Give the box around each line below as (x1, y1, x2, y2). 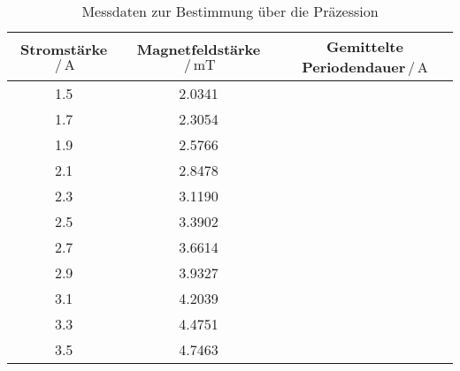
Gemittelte (326, 36, 403, 57)
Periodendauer (302, 57, 406, 77)
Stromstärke (20, 39, 108, 59)
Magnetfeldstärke (136, 39, 261, 59)
